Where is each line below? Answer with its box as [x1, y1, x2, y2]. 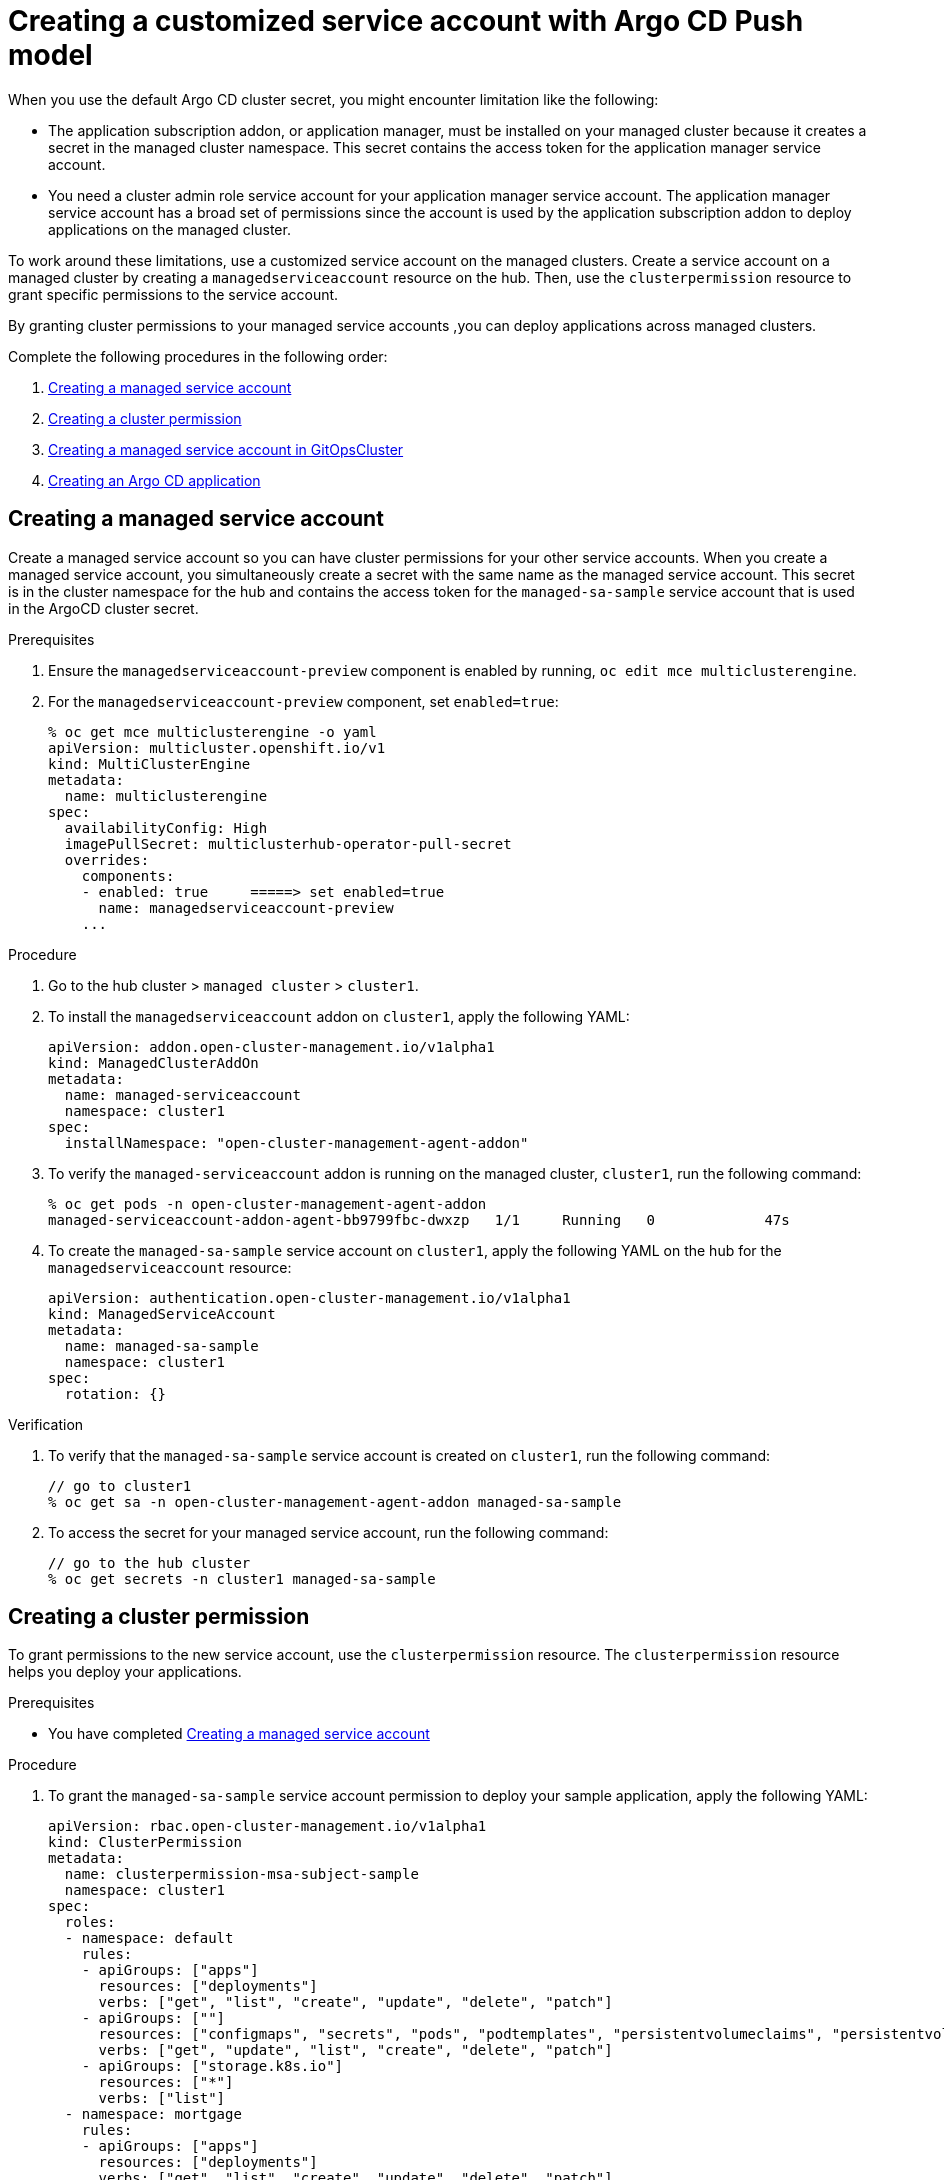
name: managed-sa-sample [64, 1337, 259, 1354]
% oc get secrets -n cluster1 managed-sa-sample [48, 1570, 436, 1587]
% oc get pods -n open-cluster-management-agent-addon [48, 1195, 487, 1212]
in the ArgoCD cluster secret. [8, 599, 199, 617]
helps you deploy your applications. [8, 1663, 242, 1681]
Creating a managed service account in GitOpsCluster [48, 440, 404, 458]
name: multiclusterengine [64, 787, 268, 804]
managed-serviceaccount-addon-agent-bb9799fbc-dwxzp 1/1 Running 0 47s [48, 1211, 790, 1228]
